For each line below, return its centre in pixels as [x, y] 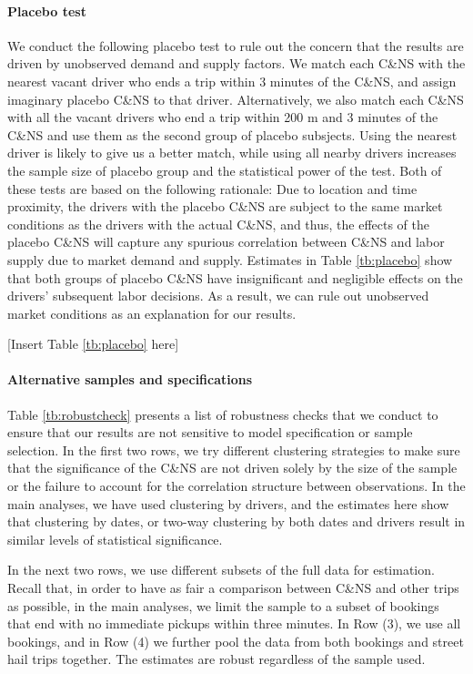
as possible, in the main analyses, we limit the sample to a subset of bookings [223, 605]
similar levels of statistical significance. [115, 539]
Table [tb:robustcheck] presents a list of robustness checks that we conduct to [223, 414]
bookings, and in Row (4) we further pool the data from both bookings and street [236, 641]
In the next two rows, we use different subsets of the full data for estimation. [221, 570]
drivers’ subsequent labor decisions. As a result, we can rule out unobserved [218, 296]
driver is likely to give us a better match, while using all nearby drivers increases [232, 153]
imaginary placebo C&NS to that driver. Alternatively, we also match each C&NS [236, 99]
